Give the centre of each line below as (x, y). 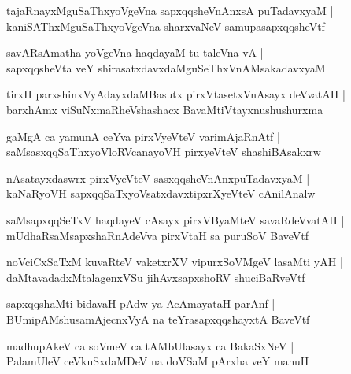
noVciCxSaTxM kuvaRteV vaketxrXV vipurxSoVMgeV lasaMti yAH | (175, 262)
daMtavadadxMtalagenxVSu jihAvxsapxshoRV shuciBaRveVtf (156, 277)
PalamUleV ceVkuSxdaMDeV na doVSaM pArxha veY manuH (158, 361)
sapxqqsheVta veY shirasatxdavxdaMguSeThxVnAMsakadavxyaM (166, 67)
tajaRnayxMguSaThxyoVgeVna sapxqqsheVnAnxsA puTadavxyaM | (170, 10)
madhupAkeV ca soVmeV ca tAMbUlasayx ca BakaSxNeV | (150, 345)
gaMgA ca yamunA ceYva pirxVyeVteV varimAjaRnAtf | (143, 136)
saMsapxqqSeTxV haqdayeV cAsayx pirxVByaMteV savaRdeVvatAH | (175, 219)
